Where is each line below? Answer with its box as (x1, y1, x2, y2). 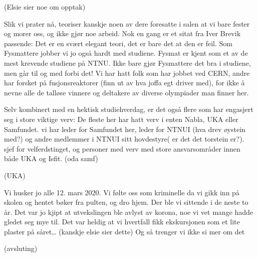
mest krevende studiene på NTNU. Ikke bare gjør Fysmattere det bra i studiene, (4, 57, 251, 68)
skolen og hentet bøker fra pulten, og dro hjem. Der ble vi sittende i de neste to (4, 197, 248, 207)
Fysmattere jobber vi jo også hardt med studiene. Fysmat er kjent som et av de (4, 48, 248, 58)
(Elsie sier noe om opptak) (4, 2, 86, 12)
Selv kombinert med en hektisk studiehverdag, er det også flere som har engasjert (4, 104, 253, 114)
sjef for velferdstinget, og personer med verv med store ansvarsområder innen (4, 143, 240, 154)
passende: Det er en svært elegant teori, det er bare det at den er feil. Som (4, 38, 232, 48)
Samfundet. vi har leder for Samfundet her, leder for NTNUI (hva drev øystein (4, 123, 245, 134)
